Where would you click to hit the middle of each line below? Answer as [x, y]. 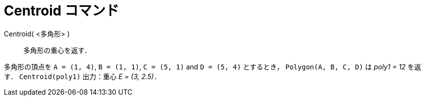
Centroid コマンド [62, 11]
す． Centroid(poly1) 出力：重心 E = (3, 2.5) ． [82, 76]
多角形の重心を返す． [57, 50]
